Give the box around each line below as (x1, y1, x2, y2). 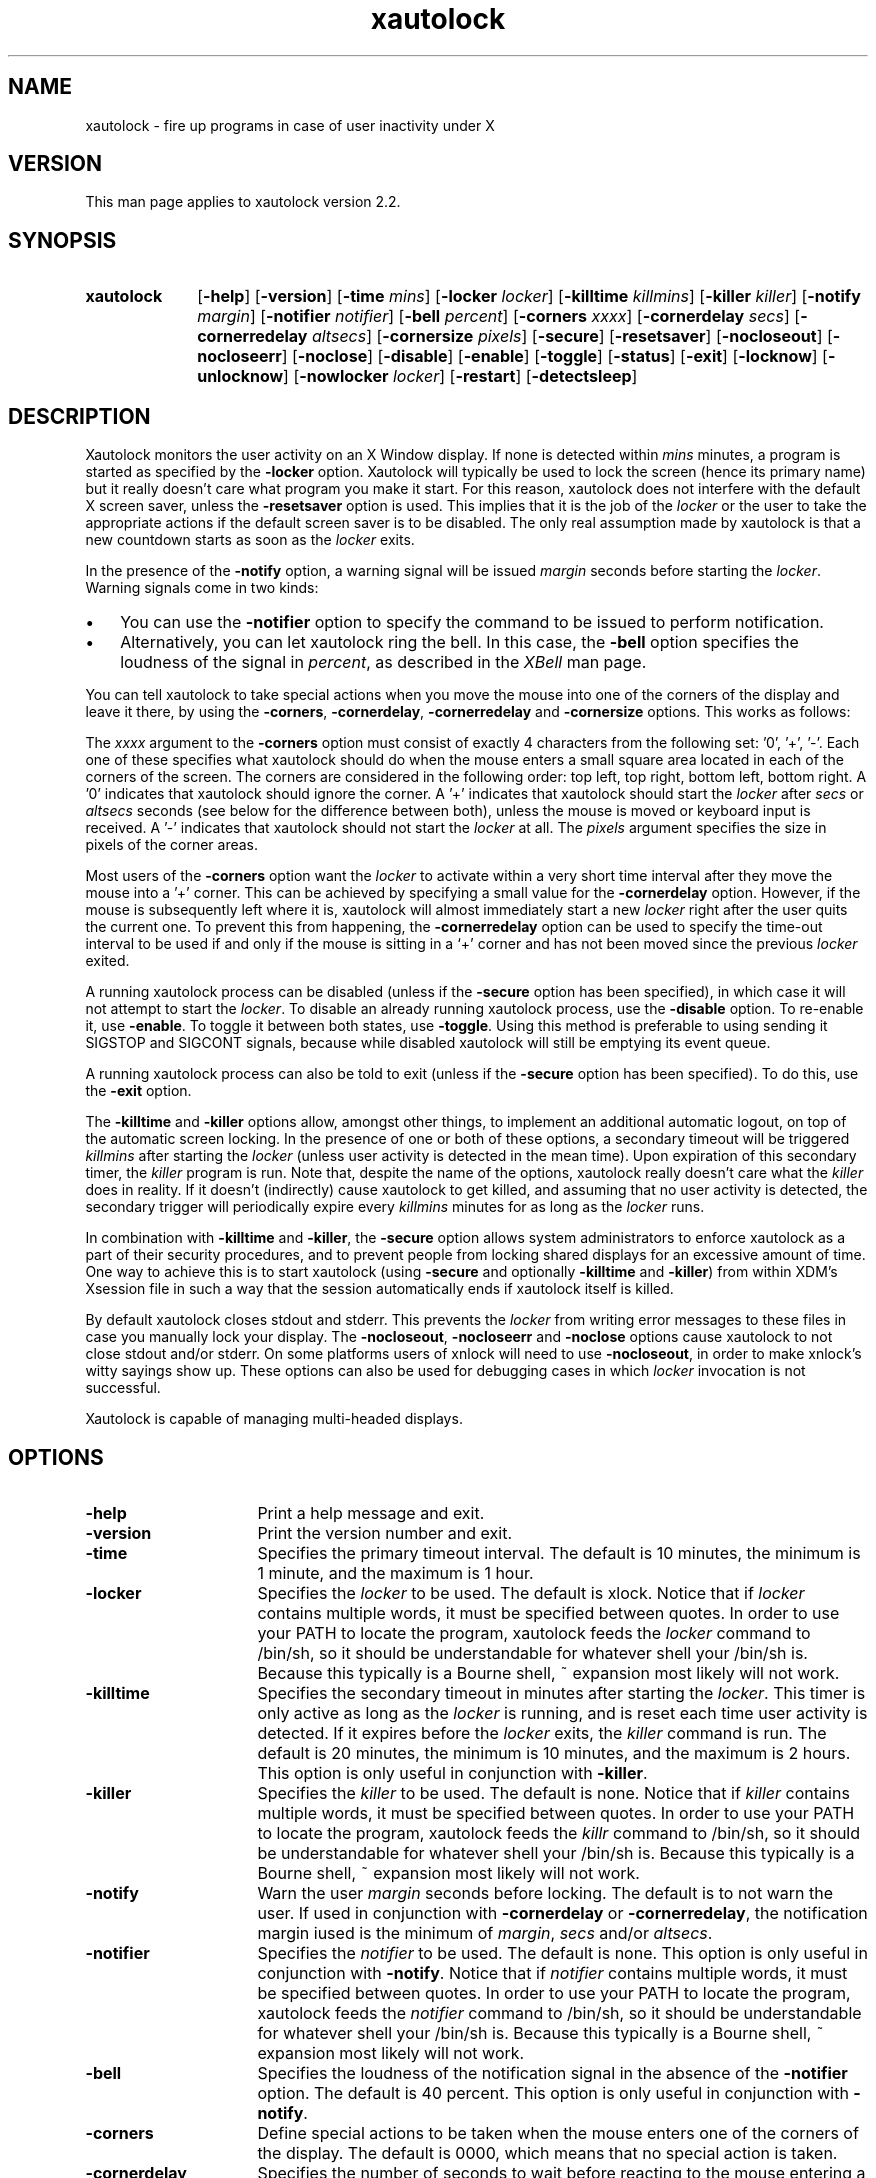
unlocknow (197, 366, 284, 387)
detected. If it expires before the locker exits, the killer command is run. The (257, 1722, 827, 1743)
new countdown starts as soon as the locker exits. (85, 531, 415, 549)
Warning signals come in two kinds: (85, 579, 319, 597)
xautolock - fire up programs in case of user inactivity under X (85, 116, 495, 134)
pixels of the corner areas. (85, 836, 259, 854)
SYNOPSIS (8, 227, 117, 253)
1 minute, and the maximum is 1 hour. (257, 1562, 534, 1583)
